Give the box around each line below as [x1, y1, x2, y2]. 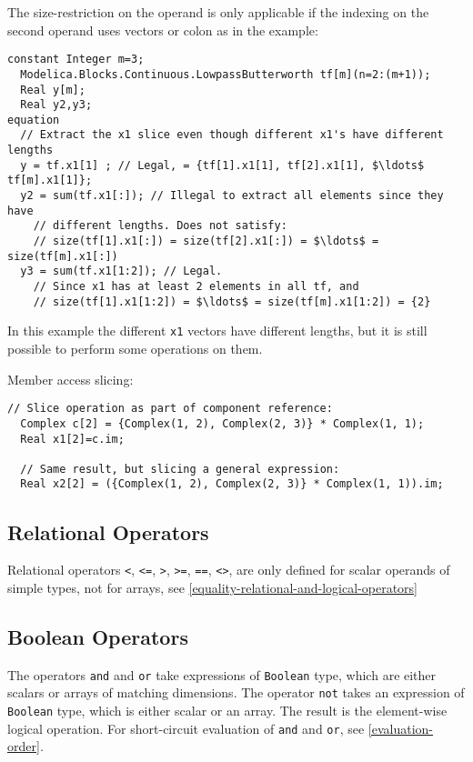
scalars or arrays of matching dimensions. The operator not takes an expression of [7, 683, 465, 702]
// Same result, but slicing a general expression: [20, 462, 340, 476]
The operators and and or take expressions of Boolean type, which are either [7, 665, 437, 684]
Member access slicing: [7, 369, 134, 388]
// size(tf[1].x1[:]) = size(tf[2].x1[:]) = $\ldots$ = [33, 235, 379, 248]
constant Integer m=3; [7, 53, 145, 66]
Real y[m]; [20, 83, 86, 96]
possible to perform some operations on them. [7, 339, 263, 357]
